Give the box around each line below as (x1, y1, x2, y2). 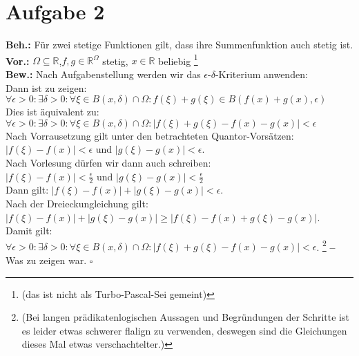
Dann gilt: (6, 182, 49, 197)
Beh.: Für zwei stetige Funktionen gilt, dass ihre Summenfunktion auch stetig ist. (6, 37, 353, 52)
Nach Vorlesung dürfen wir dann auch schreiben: (6, 155, 211, 169)
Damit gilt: (6, 223, 52, 238)
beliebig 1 (158, 51, 198, 68)
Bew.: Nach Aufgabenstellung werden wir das (6, 66, 201, 81)
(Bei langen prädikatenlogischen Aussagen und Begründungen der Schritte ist (21, 310, 349, 324)
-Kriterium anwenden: (215, 66, 308, 81)
